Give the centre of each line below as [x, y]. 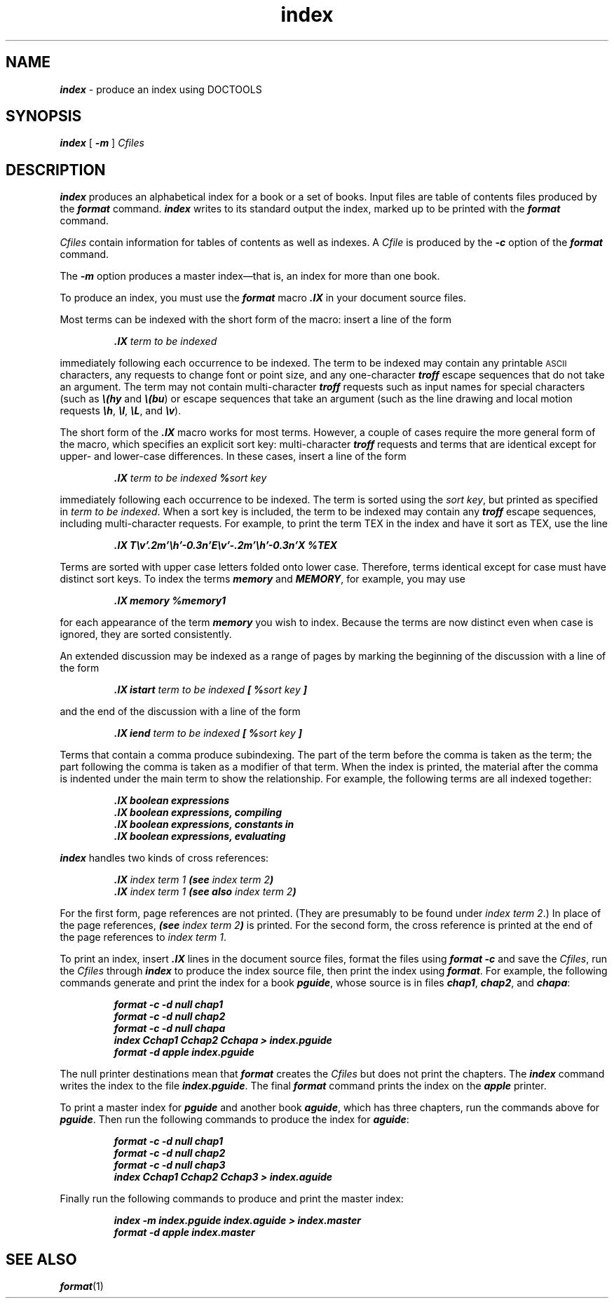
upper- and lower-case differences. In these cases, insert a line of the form [233, 456]
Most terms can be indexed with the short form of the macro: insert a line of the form [256, 320]
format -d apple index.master [184, 1232]
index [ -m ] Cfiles [102, 143]
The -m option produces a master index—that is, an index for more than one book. [250, 276]
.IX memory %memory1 [170, 601]
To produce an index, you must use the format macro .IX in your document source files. [263, 298]
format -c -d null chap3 [170, 1165]
